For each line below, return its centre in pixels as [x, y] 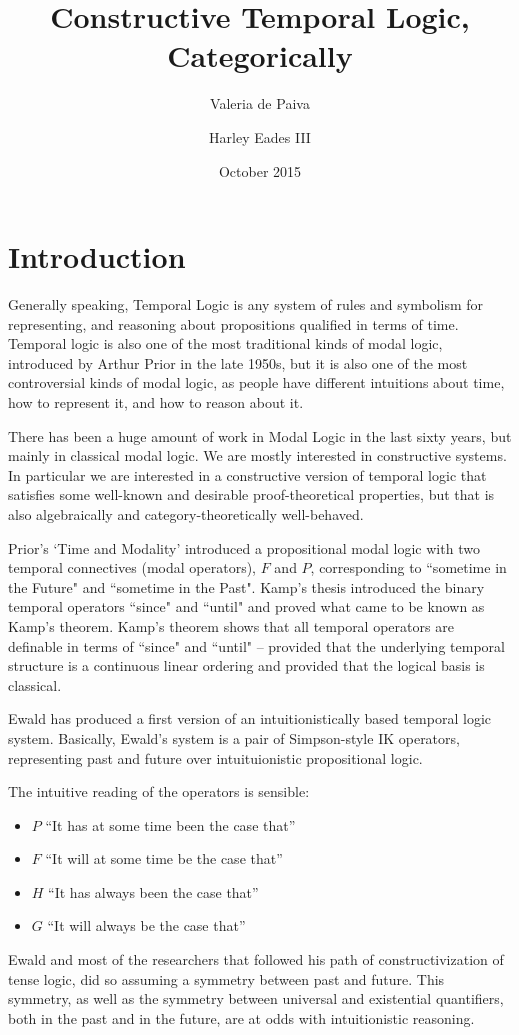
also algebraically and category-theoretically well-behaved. [186, 513]
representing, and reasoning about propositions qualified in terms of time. [233, 323]
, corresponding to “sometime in [408, 567]
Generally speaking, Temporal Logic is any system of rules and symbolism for [246, 304]
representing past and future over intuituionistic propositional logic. [215, 757]
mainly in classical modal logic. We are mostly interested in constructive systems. [257, 455]
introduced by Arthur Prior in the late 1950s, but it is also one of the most [238, 362]
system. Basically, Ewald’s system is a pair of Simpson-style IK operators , [234, 737]
